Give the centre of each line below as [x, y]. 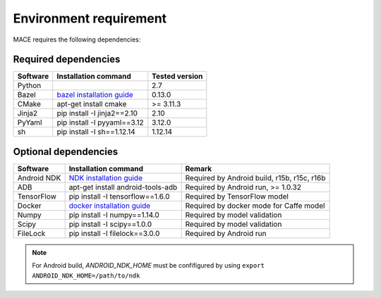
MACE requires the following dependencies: [77, 39]
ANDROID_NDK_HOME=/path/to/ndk [86, 275]
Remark [199, 168]
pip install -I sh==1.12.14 [96, 132]
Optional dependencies [66, 151]
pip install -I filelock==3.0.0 [114, 233]
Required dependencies [67, 60]
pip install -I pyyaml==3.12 [100, 123]
